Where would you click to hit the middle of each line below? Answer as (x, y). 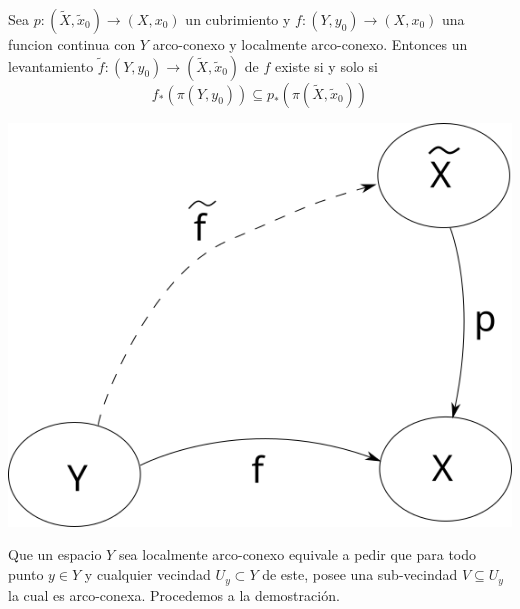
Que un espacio (55, 554)
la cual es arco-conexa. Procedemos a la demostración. (174, 594)
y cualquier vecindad (147, 574)
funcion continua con (72, 44)
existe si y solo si (326, 65)
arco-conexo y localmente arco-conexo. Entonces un (310, 44)
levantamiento (51, 65)
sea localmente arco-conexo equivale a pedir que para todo (297, 554)
